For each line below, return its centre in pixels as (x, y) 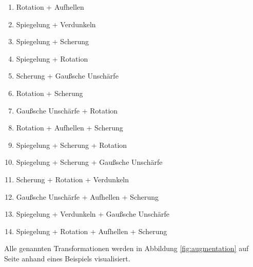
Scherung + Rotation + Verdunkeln (73, 179)
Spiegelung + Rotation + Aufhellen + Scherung (92, 231)
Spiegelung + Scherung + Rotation (72, 145)
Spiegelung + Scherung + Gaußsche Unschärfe (89, 162)
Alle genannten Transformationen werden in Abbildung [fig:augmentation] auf (126, 248)
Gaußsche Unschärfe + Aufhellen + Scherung (87, 196)
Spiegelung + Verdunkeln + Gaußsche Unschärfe (93, 214)
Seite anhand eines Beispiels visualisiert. (67, 258)
